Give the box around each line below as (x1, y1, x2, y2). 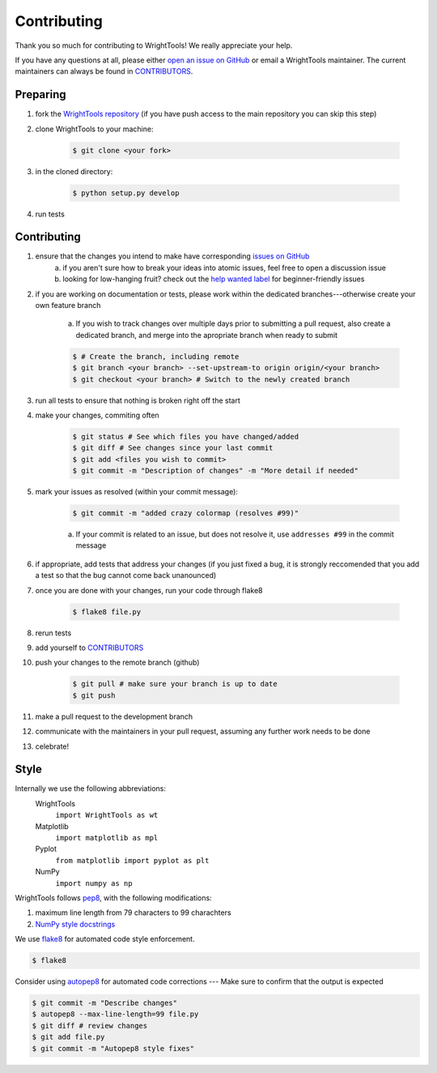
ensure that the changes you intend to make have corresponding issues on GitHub (35, 251, 310, 261)
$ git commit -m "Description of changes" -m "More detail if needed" (72, 466, 359, 476)
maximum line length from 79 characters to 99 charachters (35, 908, 231, 917)
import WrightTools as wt (55, 810, 159, 820)
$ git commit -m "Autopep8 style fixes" (32, 1044, 194, 1053)
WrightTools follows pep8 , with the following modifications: (15, 892, 212, 903)
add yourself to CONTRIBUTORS (35, 643, 144, 652)
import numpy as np (55, 878, 133, 887)
